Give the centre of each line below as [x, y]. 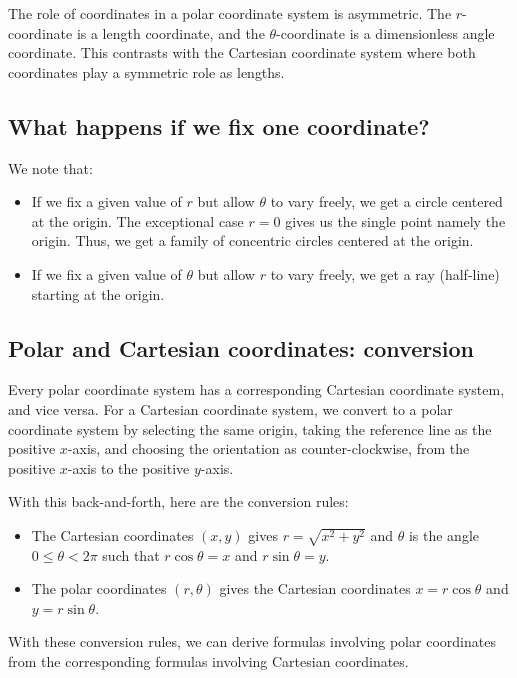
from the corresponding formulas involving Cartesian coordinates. [208, 661]
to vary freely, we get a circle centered [386, 201]
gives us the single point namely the [395, 220]
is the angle [443, 534]
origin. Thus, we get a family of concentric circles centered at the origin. [252, 240]
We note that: [50, 167]
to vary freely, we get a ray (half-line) [385, 273]
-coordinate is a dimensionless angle [385, 32]
